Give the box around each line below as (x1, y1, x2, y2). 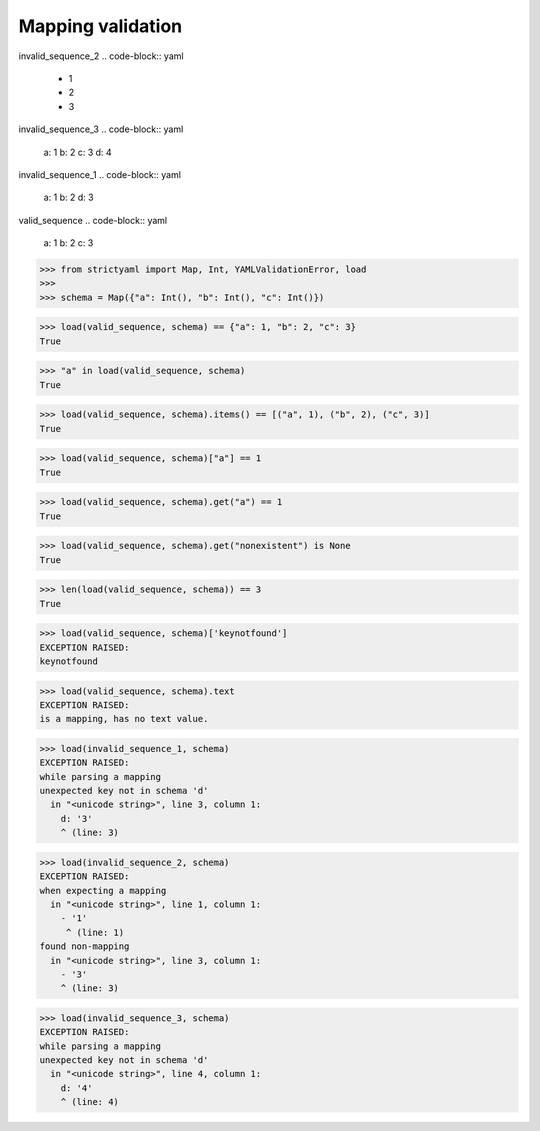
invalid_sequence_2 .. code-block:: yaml (18, 50, 184, 62)
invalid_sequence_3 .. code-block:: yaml (18, 123, 184, 135)
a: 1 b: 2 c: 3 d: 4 (43, 146, 112, 158)
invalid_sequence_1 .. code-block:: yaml (18, 168, 182, 180)
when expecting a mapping (39, 885, 167, 896)
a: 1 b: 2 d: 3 (43, 191, 94, 204)
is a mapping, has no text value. (39, 713, 209, 725)
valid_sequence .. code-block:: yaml (18, 214, 168, 226)
